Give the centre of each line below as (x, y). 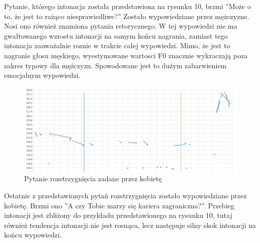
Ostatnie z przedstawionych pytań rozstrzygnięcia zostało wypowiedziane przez (125, 196)
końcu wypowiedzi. (33, 235)
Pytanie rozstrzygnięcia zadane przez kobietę (93, 178)
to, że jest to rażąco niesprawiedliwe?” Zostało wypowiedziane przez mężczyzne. (127, 16)
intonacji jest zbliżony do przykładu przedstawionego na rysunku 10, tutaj (118, 215)
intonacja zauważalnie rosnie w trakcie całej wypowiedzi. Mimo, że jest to (117, 45)
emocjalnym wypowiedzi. (42, 75)
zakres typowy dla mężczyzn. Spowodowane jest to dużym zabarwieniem (115, 65)
